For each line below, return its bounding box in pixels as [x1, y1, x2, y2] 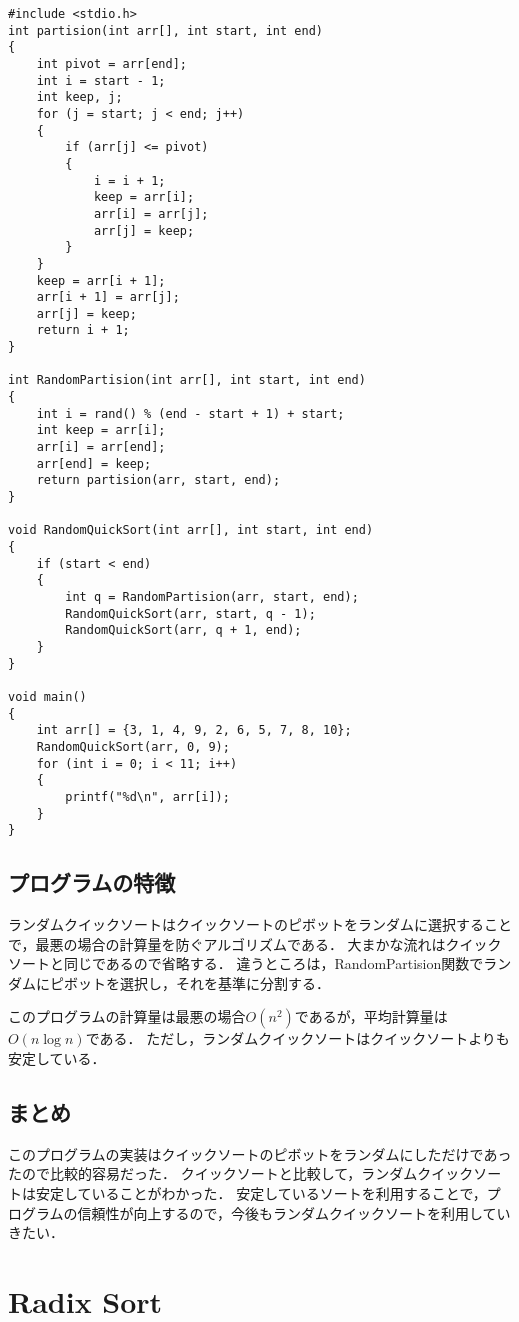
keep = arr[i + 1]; [36, 273, 166, 288]
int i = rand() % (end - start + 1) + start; [36, 406, 345, 421]
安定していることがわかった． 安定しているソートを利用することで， [35, 1182, 487, 1203]
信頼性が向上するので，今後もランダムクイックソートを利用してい [77, 1202, 511, 1223]
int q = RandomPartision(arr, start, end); [65, 589, 359, 604]
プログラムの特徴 [8, 867, 176, 898]
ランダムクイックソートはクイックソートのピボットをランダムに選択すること [8, 914, 512, 935]
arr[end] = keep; [36, 456, 152, 471]
